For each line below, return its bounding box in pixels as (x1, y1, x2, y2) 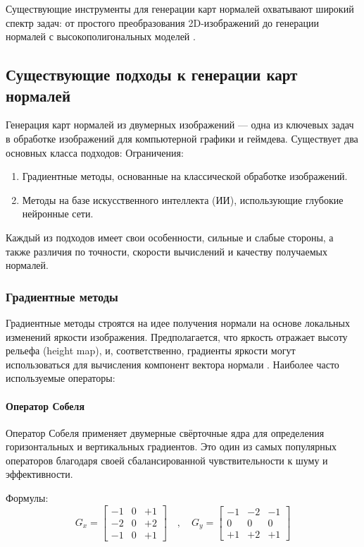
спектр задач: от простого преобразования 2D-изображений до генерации (6, 15, 319, 30)
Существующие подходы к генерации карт (6, 64, 298, 85)
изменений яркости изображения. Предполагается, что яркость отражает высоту (6, 329, 348, 344)
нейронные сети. (22, 206, 94, 221)
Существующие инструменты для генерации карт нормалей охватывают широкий (6, 1, 354, 16)
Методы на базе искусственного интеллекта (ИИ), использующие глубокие (22, 192, 344, 207)
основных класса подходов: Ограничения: (6, 145, 184, 160)
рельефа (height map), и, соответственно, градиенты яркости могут (6, 343, 296, 358)
